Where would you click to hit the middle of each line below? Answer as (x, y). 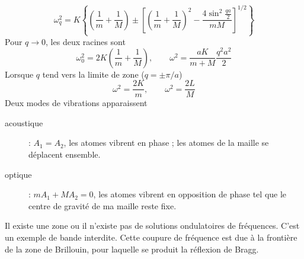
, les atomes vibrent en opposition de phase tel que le (190, 194)
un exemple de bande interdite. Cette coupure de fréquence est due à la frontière (151, 237)
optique (18, 174)
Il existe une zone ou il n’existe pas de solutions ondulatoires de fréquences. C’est (152, 226)
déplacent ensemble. (65, 154)
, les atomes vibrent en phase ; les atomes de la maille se (166, 143)
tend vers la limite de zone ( (93, 74)
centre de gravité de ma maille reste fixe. (103, 205)
